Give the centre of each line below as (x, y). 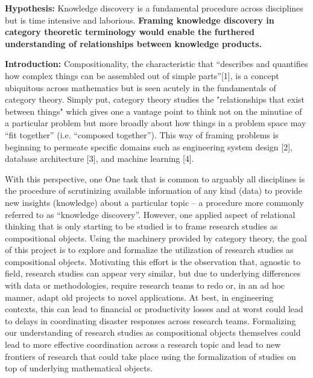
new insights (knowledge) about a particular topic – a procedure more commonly (154, 202)
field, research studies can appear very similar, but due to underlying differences (153, 273)
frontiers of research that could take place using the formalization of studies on (150, 356)
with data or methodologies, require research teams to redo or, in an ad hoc (145, 285)
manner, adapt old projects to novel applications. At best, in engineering (139, 297)
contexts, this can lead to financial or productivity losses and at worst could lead (154, 309)
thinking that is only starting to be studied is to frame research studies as (141, 226)
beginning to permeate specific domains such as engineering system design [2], (149, 146)
